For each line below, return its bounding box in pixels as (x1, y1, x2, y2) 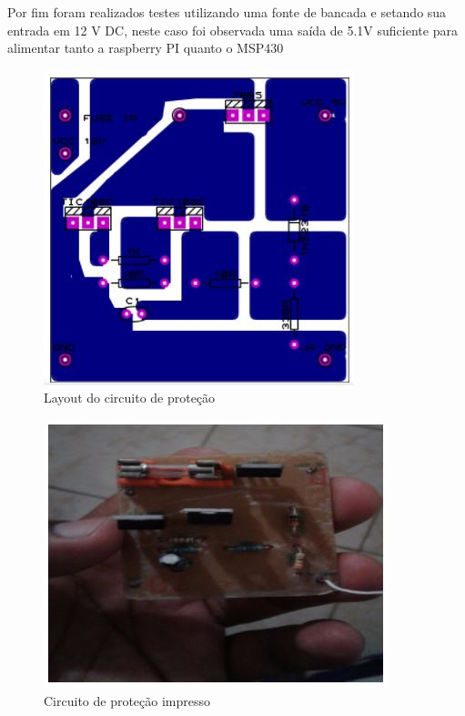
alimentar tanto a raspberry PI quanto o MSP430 (7, 38, 284, 57)
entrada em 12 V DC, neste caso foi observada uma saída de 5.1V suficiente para (7, 20, 458, 39)
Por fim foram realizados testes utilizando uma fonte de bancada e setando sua (7, 3, 447, 21)
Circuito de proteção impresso (44, 690, 211, 710)
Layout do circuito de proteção (44, 388, 216, 407)
